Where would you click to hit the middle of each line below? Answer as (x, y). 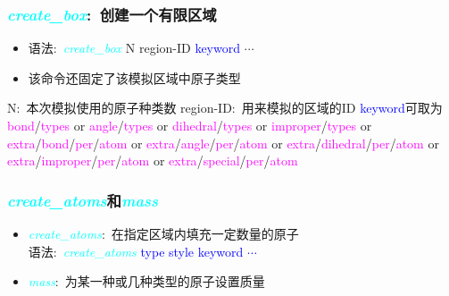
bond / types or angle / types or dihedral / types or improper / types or (190, 125)
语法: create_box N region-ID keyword (134, 48)
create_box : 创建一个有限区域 (112, 14)
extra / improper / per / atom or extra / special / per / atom (153, 161)
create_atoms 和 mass (83, 200)
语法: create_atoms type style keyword (136, 251)
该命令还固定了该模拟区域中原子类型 (134, 77)
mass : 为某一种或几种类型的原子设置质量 (146, 281)
